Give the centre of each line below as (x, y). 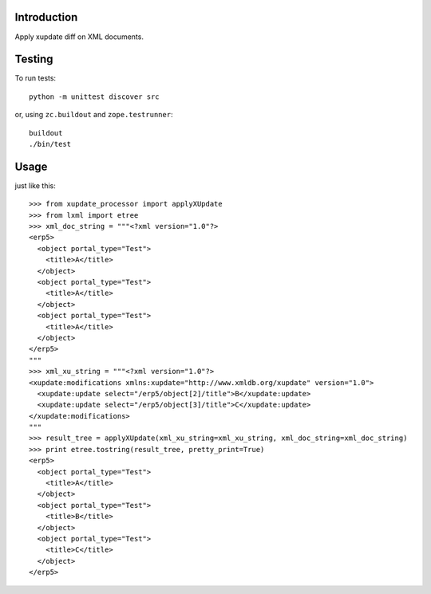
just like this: (35, 185)
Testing (34, 59)
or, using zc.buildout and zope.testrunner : (94, 115)
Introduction (46, 17)
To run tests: (35, 78)
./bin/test (50, 144)
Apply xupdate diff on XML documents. (79, 37)
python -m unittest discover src (94, 96)
